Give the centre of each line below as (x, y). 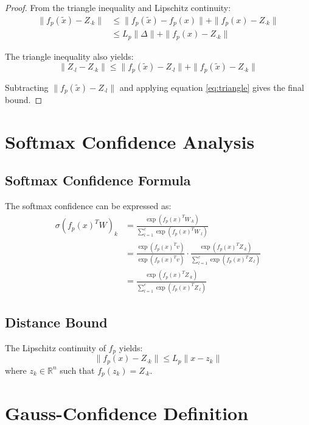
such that (77, 370)
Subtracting (27, 87)
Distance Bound (56, 322)
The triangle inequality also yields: (69, 56)
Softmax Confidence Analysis (130, 141)
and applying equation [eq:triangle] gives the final (212, 87)
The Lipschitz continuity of (55, 348)
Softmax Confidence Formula (98, 180)
